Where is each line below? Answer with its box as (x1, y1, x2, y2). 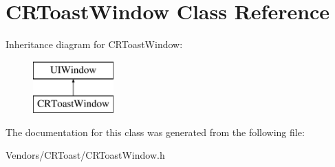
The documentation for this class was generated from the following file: (6, 124, 305, 139)
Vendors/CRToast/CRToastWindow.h (6, 148, 165, 162)
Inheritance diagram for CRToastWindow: (6, 37, 183, 52)
